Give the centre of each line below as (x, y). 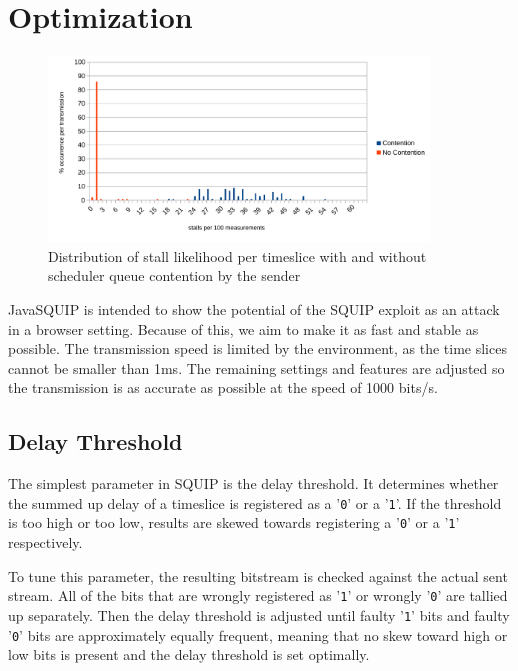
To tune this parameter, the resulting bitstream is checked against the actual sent (258, 575)
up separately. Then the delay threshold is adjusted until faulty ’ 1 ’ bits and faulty (259, 614)
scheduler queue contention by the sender (174, 275)
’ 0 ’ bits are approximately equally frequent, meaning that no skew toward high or (258, 634)
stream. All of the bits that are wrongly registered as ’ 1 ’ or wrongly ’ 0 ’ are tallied (258, 595)
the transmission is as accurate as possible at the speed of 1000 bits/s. (223, 387)
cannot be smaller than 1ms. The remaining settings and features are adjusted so (256, 367)
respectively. (45, 542)
